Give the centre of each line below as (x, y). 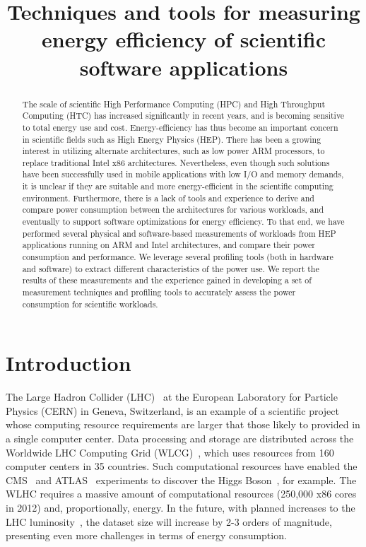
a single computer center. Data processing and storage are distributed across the (180, 439)
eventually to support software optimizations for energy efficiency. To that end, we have (183, 222)
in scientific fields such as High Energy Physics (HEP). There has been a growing (172, 139)
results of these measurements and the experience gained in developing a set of (167, 280)
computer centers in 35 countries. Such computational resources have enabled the (182, 466)
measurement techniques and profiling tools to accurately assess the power (159, 292)
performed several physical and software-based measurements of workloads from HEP (179, 233)
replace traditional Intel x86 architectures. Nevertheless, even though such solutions (176, 162)
